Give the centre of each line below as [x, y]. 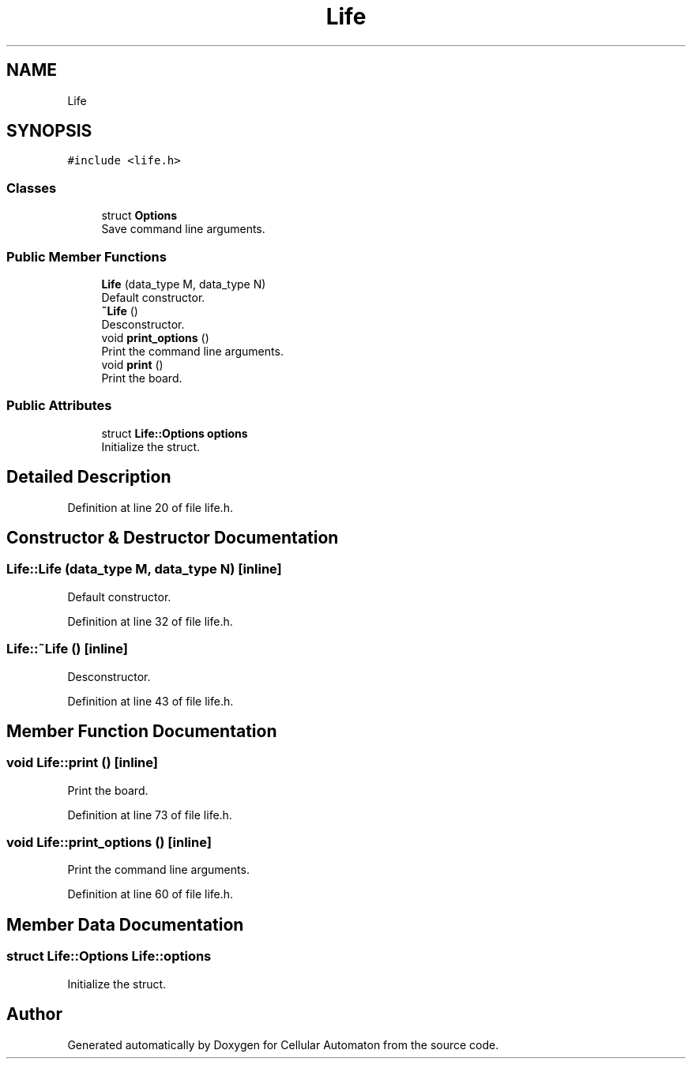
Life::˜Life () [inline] [67, 649]
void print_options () [155, 337]
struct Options [139, 216]
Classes [32, 188]
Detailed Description [89, 477]
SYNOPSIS [49, 131]
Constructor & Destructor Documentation [173, 537]
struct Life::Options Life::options [109, 956]
